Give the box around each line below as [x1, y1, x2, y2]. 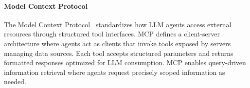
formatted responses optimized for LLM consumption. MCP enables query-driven [4, 57, 246, 68]
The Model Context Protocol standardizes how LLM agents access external [4, 19, 232, 29]
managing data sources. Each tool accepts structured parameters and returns [4, 48, 233, 58]
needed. [4, 76, 26, 87]
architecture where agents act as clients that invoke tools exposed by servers [4, 38, 231, 48]
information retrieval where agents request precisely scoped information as [4, 67, 225, 77]
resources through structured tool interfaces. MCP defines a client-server [4, 29, 220, 39]
